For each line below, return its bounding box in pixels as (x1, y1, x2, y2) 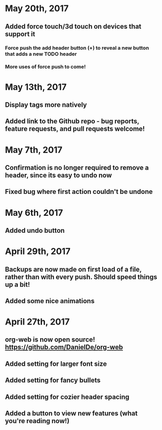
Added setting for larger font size (5, 360, 107, 368)
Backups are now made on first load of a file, (5, 265, 142, 274)
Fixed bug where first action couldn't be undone (5, 188, 153, 196)
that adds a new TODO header (5, 51, 77, 57)
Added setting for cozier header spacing (5, 393, 130, 401)
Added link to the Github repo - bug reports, (5, 117, 139, 125)
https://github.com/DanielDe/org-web (5, 343, 123, 351)
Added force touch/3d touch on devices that (5, 22, 142, 31)
